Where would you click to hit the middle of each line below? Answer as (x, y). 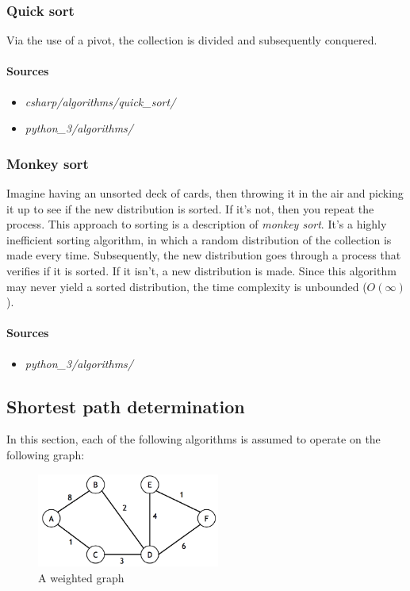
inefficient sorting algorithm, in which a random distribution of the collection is (199, 239)
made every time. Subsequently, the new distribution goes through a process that (204, 255)
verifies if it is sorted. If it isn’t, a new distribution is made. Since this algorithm (201, 270)
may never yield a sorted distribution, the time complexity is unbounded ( (187, 286)
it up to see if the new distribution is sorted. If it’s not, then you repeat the (190, 208)
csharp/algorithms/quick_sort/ (100, 101)
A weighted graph (81, 577)
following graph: (46, 454)
